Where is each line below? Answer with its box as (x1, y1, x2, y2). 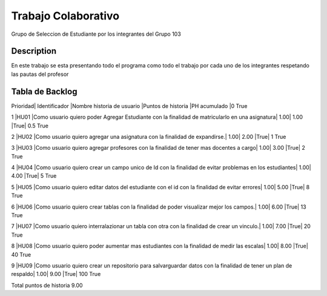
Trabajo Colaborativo (11, 9, 120, 22)
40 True (11, 251, 31, 258)
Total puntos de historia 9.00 (11, 281, 83, 289)
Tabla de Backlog (11, 86, 78, 96)
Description (11, 46, 57, 56)
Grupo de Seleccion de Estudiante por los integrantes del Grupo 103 (11, 30, 181, 38)
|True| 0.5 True (11, 122, 48, 129)
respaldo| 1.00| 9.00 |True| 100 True (11, 271, 101, 278)
